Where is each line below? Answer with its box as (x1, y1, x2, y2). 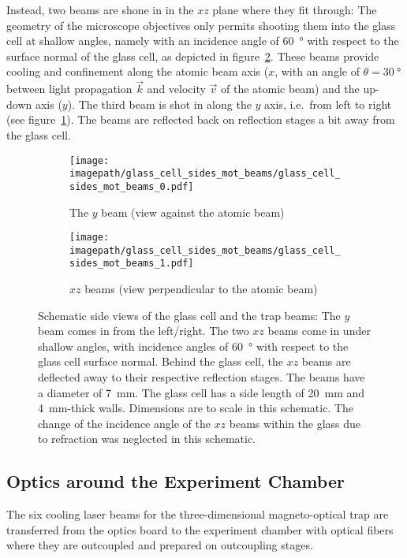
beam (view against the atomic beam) (101, 203, 285, 220)
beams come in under (267, 322, 371, 339)
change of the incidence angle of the (38, 415, 211, 431)
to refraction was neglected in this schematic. (38, 430, 256, 447)
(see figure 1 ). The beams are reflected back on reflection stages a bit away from (6, 111, 395, 128)
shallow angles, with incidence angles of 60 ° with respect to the (38, 337, 349, 354)
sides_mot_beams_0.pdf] (69, 180, 194, 192)
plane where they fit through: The (212, 2, 377, 17)
